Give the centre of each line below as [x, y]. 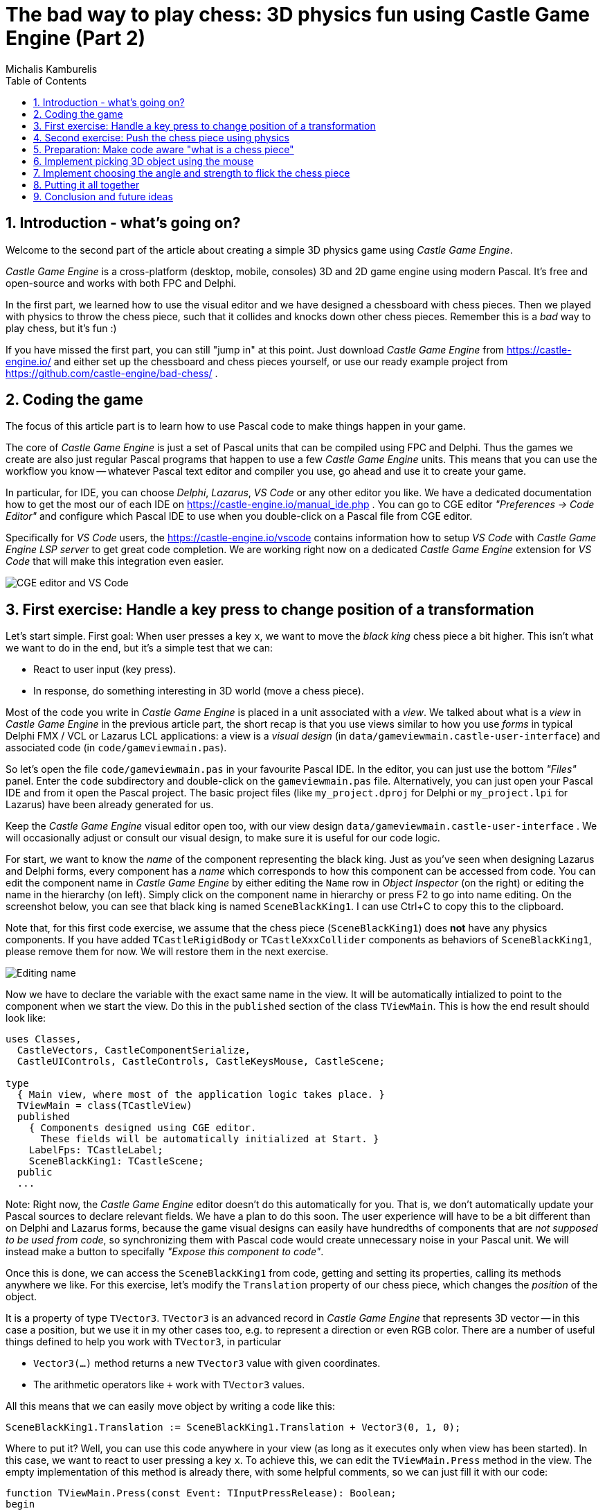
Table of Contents [46, 80]
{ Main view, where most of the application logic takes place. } [201, 1095]
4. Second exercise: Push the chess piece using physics [161, 137]
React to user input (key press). [105, 670]
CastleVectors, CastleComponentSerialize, [134, 1050]
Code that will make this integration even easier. [115, 561]
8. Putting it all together [87, 184]
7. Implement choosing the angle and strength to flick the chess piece [192, 173]
